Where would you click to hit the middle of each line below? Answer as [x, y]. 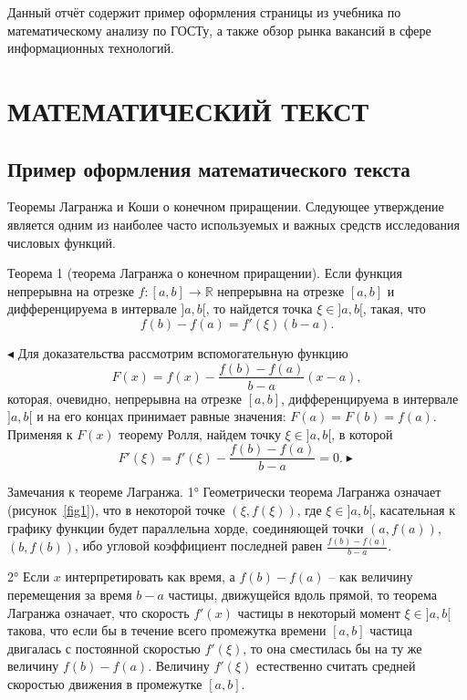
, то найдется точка [259, 309]
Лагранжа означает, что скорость [99, 612]
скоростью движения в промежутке [105, 683]
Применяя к [40, 433]
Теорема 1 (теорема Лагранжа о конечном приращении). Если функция [205, 273]
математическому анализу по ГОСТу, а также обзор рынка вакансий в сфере [219, 30]
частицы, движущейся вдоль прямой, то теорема [302, 594]
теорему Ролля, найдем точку [200, 433]
